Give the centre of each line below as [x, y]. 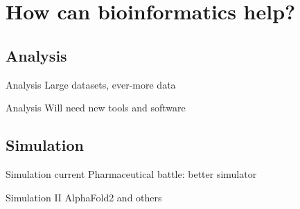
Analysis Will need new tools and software [96, 108]
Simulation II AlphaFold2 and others [84, 197]
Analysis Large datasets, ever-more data [91, 84]
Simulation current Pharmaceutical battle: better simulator [131, 173]
